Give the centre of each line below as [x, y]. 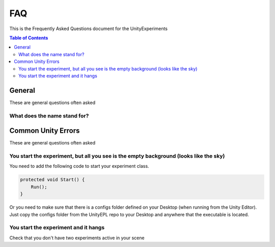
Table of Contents [29, 38]
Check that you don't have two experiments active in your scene [77, 238]
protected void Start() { [52, 180]
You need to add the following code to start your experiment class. [79, 166]
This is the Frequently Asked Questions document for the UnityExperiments [89, 29]
